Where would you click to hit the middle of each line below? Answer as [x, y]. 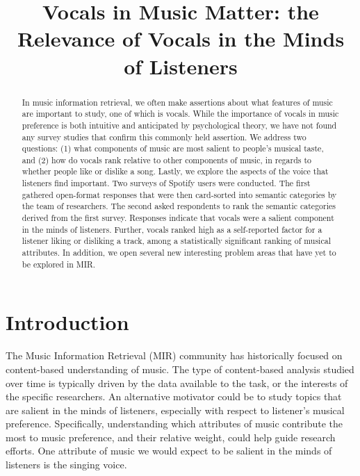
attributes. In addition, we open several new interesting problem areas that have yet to [179, 253]
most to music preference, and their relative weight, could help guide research [171, 437]
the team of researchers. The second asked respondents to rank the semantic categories [179, 206]
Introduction [67, 322]
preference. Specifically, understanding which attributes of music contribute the [174, 424]
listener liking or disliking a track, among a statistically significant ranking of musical [176, 241]
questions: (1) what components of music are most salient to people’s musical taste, [173, 148]
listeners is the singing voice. [66, 465]
